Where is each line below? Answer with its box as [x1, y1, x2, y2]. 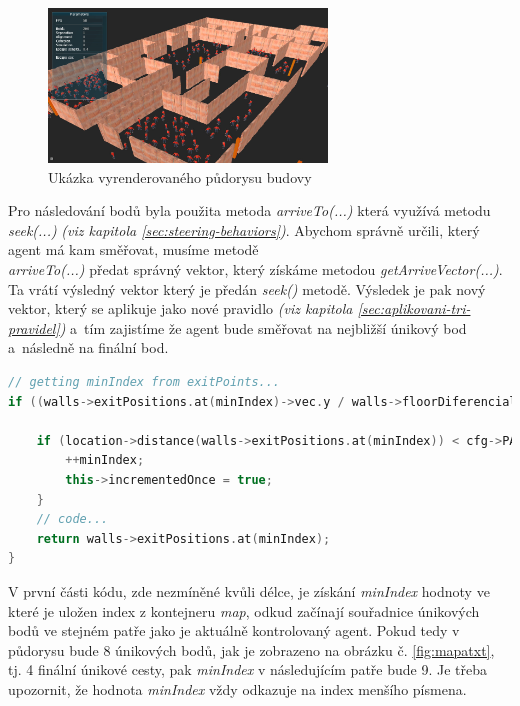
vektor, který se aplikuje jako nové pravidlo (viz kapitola [8, 298, 353, 319]
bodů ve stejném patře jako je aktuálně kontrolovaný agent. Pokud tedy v [8, 620, 460, 641]
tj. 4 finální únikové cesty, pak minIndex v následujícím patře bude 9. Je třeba [8, 659, 487, 680]
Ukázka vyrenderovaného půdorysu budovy [48, 166, 312, 187]
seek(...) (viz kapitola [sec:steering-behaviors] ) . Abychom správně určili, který [8, 219, 480, 240]
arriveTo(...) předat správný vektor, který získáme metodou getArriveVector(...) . [8, 259, 503, 280]
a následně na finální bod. [8, 337, 169, 358]
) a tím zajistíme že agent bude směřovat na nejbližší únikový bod [59, 317, 467, 338]
